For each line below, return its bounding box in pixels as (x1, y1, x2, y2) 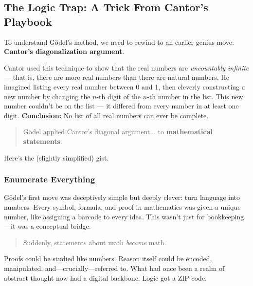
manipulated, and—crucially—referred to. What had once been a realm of (4, 263, 225, 273)
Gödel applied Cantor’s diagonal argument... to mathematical (23, 126, 213, 137)
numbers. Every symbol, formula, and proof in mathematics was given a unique (4, 201, 241, 212)
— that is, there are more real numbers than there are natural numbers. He (4, 72, 229, 82)
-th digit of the (96, 91, 141, 101)
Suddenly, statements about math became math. (23, 237, 166, 247)
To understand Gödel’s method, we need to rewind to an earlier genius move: (4, 36, 234, 47)
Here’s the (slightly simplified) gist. (4, 152, 109, 162)
